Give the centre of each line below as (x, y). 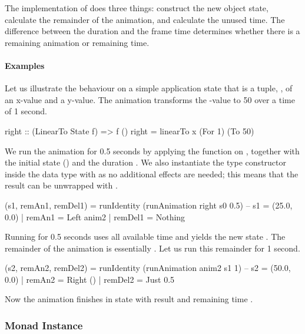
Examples (25, 65)
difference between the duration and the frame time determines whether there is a (152, 31)
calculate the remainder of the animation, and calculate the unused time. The (145, 19)
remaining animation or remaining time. (77, 42)
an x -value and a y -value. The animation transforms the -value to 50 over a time (150, 99)
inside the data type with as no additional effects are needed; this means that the (152, 173)
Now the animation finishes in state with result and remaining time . (129, 299)
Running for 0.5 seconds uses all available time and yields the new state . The (145, 237)
